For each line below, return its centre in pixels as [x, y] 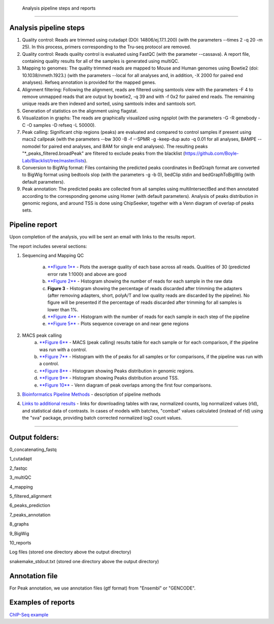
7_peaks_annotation [30, 514]
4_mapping [21, 487]
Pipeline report [33, 225]
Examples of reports [42, 602]
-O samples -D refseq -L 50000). [61, 125]
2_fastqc [19, 468]
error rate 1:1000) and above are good [87, 274]
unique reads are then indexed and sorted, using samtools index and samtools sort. [109, 103]
